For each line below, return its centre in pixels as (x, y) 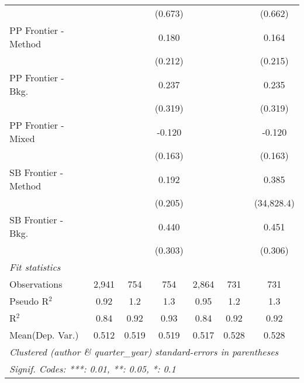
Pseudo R (29, 301)
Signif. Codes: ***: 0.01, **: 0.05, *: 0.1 (93, 369)
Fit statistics (35, 267)
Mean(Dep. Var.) (44, 335)
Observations (36, 284)
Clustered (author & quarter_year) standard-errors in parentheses (144, 352)
